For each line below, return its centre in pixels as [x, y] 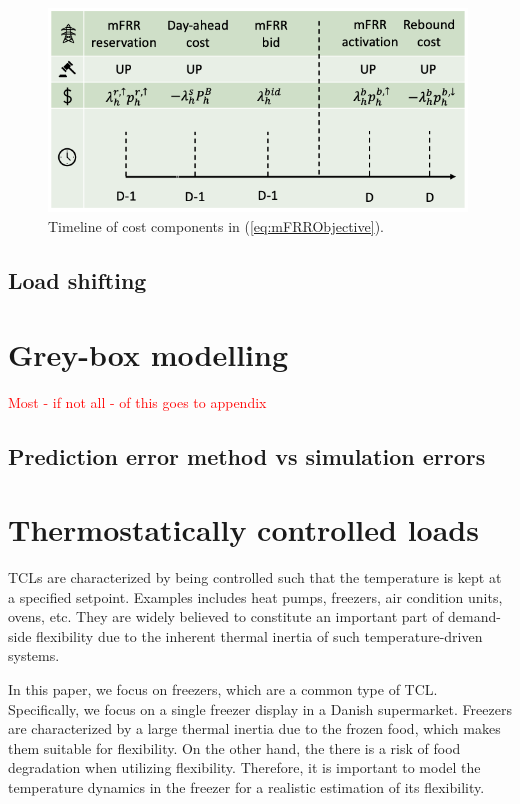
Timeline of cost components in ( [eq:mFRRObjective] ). [216, 226]
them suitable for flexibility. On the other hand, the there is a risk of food [234, 747]
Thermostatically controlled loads [243, 529]
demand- [474, 616]
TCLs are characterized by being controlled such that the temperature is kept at [255, 577]
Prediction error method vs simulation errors [247, 455]
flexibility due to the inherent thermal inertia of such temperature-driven [259, 635]
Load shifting [77, 280]
